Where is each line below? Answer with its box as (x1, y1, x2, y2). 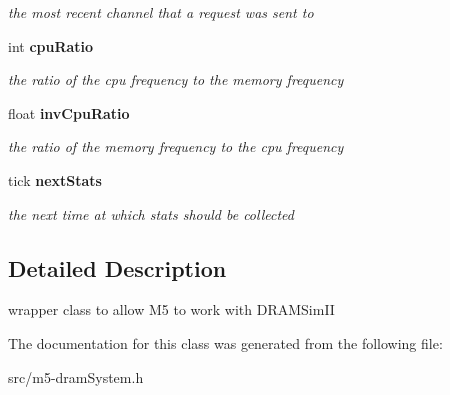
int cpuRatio (8, 35, 94, 56)
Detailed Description (8, 252, 227, 283)
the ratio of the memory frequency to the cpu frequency (8, 136, 344, 157)
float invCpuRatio (8, 102, 130, 123)
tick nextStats (8, 169, 102, 190)
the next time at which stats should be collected (8, 203, 294, 224)
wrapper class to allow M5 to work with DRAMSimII (8, 299, 335, 320)
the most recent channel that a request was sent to (8, 2, 314, 22)
